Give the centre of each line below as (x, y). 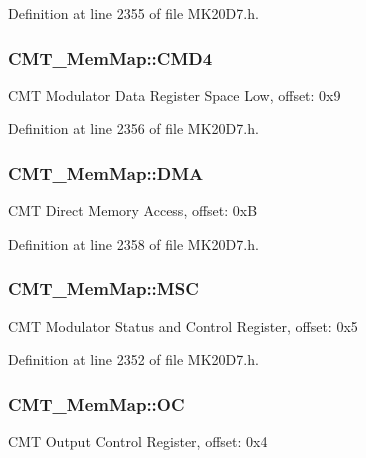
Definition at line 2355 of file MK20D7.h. (133, 13)
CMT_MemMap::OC (96, 403)
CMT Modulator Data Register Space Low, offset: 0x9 (174, 94)
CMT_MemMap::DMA (106, 172)
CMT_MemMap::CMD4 (110, 57)
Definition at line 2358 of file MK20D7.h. (133, 243)
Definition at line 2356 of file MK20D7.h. (133, 128)
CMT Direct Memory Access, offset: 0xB (133, 210)
